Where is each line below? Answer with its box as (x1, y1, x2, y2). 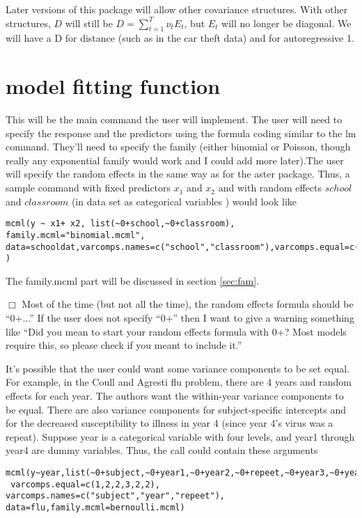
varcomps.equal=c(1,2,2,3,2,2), (10, 479, 160, 489)
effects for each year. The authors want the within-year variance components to (6, 388, 344, 403)
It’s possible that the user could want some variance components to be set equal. (6, 361, 350, 375)
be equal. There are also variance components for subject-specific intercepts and (6, 402, 346, 416)
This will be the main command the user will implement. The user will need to (6, 112, 343, 127)
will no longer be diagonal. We (221, 15, 352, 30)
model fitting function (6, 72, 221, 100)
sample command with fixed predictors (6, 180, 171, 195)
